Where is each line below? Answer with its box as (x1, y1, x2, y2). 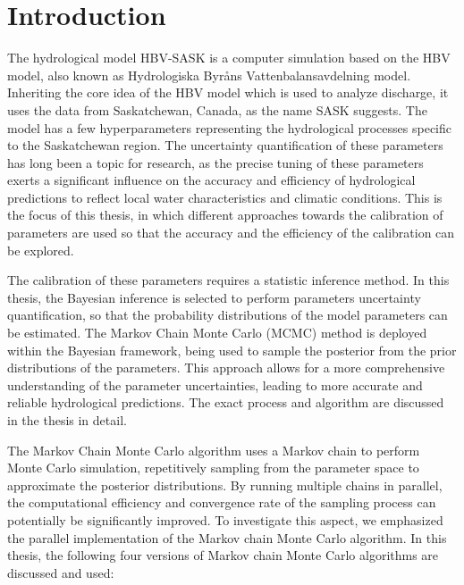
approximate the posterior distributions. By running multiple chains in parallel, (7, 475, 443, 494)
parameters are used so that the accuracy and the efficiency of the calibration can (7, 223, 455, 242)
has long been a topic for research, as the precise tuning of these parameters (7, 153, 424, 171)
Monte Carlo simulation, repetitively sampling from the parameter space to (7, 458, 419, 477)
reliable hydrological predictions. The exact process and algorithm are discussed (7, 393, 444, 412)
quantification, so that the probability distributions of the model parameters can (7, 305, 448, 324)
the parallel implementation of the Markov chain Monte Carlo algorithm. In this (7, 528, 447, 547)
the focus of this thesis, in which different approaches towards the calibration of (7, 205, 443, 224)
